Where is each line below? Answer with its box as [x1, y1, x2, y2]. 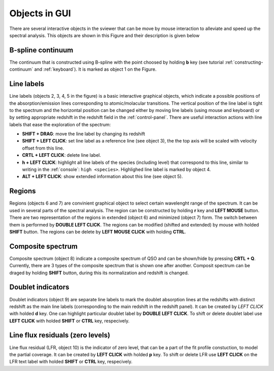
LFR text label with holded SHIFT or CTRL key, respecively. [9, 359, 133, 365]
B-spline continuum [9, 46, 74, 54]
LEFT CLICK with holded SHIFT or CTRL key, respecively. [9, 318, 129, 324]
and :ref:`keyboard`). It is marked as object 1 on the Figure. [34, 66, 157, 72]
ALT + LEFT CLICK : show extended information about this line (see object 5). [22, 174, 183, 180]
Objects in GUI [9, 8, 71, 19]
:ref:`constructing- [224, 59, 263, 65]
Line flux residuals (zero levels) [9, 331, 111, 339]
